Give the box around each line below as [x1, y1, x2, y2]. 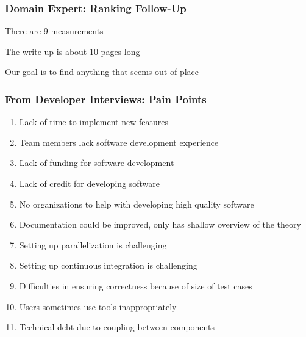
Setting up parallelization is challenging [19, 238, 167, 251]
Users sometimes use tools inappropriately [19, 300, 177, 313]
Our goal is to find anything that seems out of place [5, 65, 199, 78]
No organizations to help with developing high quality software [19, 197, 254, 210]
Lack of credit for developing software [19, 177, 160, 189]
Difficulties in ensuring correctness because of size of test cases [19, 279, 252, 292]
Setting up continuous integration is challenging [19, 259, 197, 272]
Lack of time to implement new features [19, 115, 168, 128]
